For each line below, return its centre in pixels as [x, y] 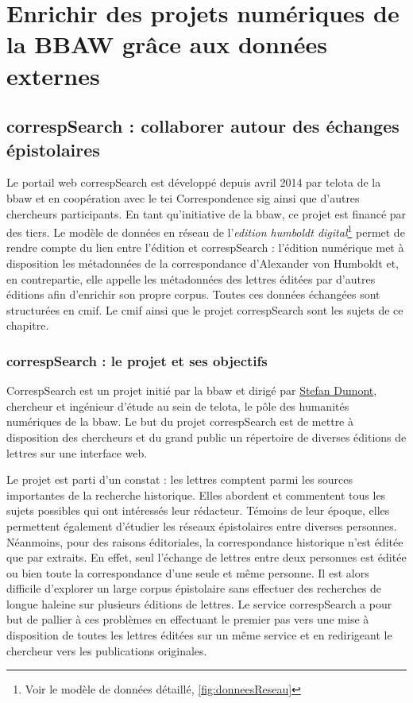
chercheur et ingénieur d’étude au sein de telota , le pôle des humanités [178, 406]
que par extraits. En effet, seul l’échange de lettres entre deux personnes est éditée [206, 557]
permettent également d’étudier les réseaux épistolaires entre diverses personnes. [202, 525]
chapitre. [28, 325]
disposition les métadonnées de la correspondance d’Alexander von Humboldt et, [203, 263]
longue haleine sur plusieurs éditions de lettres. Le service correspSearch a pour [199, 603]
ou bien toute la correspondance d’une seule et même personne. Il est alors [188, 572]
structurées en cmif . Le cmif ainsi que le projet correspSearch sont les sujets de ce [205, 309]
